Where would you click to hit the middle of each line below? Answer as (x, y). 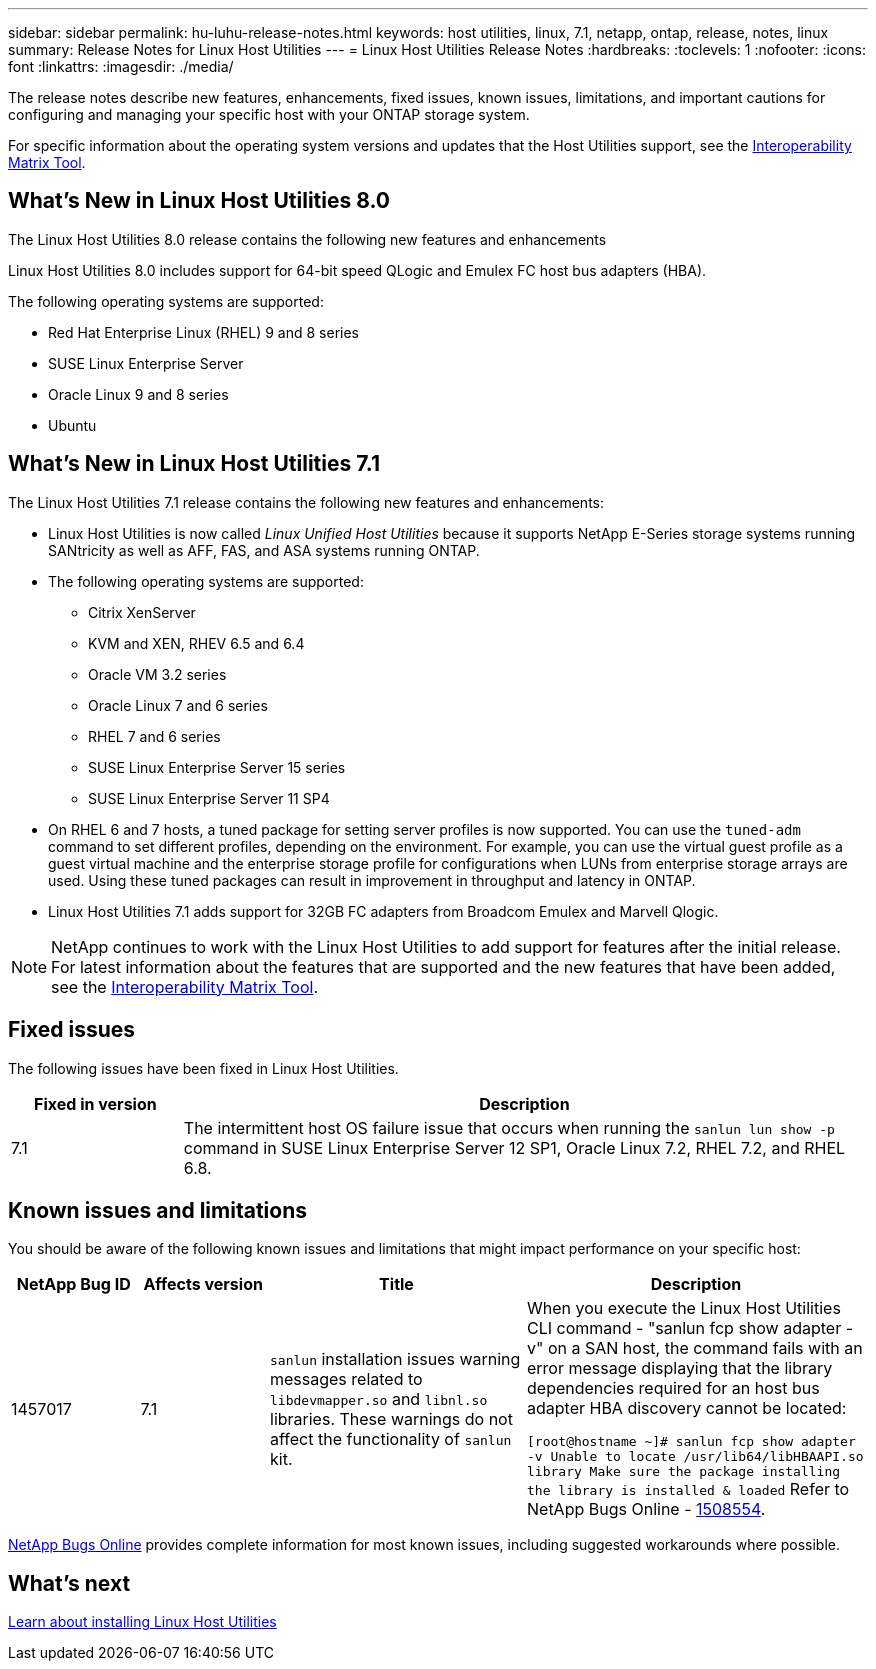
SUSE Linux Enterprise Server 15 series (217, 767)
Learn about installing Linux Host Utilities (142, 1622)
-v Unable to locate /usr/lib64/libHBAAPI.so (695, 1457)
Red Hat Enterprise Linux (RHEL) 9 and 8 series (203, 332)
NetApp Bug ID (73, 1284)
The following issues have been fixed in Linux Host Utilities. (203, 1068)
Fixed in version (95, 1103)
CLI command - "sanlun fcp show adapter (684, 1328)
